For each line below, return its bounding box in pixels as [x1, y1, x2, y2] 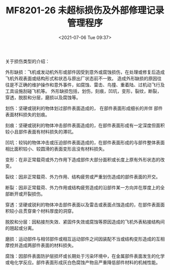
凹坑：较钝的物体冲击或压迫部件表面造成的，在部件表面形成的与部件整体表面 [5, 139, 165, 145]
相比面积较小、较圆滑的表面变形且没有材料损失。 [5, 146, 107, 152]
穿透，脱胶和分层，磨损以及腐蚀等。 [5, 94, 81, 100]
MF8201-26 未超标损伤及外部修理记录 [6, 5, 164, 16]
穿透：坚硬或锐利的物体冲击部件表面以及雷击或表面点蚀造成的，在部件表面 [5, 201, 160, 208]
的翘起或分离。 [5, 225, 36, 231]
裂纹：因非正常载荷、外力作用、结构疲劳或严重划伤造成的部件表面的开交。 [5, 174, 160, 180]
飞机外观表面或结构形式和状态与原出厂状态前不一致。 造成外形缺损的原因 [5, 75, 157, 81]
